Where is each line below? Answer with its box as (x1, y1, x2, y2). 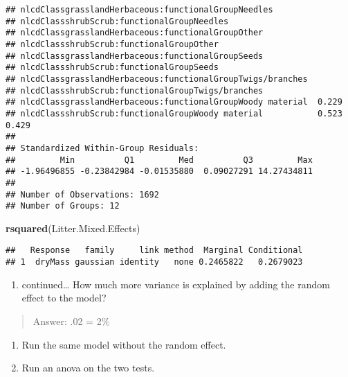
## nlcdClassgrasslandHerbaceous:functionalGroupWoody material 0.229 (6, 97, 342, 107)
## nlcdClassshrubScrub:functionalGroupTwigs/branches (6, 85, 264, 96)
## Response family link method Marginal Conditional (6, 245, 303, 256)
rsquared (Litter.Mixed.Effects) (6, 220, 140, 235)
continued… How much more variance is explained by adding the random (21, 277, 330, 291)
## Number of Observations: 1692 (6, 189, 159, 200)
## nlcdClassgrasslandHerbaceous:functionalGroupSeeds (6, 51, 264, 61)
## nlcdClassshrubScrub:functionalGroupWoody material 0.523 (6, 108, 342, 119)
